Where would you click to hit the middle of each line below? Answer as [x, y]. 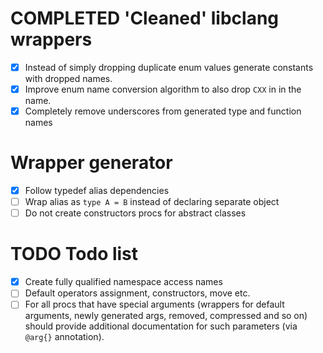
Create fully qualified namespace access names [123, 282]
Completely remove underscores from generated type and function [163, 111]
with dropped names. [68, 78]
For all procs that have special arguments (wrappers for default [154, 304]
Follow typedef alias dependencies [97, 191]
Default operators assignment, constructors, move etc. [137, 293]
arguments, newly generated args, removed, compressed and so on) [166, 316]
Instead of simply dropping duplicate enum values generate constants [169, 67]
